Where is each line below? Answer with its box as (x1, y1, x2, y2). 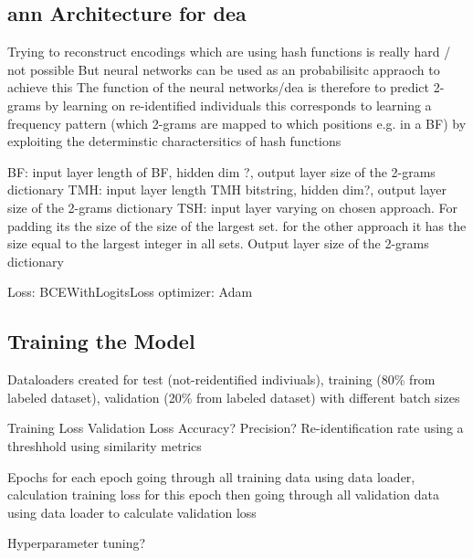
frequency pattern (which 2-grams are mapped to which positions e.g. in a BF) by (7, 113, 467, 132)
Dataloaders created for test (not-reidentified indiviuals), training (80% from (7, 370, 436, 389)
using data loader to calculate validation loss (7, 502, 257, 521)
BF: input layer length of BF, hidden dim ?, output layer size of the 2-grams (7, 162, 436, 181)
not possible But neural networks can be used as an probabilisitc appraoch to (7, 59, 440, 79)
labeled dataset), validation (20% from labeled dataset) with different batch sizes (7, 387, 460, 406)
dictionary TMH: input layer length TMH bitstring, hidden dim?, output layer (7, 180, 447, 199)
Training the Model (7, 327, 195, 355)
